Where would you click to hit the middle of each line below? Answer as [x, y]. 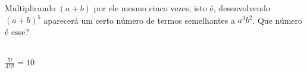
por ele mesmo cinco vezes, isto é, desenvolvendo [182, 8]
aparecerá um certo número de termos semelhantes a [139, 20]
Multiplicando [30, 8]
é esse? [17, 31]
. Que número [278, 20]
